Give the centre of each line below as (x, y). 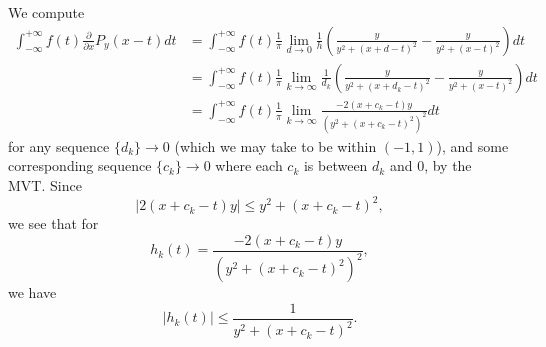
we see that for (53, 223)
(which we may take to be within (275, 145)
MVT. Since (45, 185)
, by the (448, 165)
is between (335, 165)
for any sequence (59, 145)
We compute (46, 12)
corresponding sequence (80, 165)
